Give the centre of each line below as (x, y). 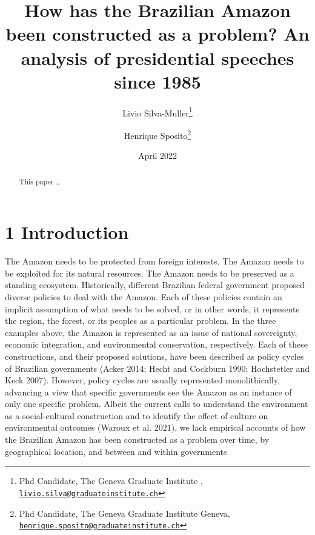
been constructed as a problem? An (157, 34)
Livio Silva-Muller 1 (157, 112)
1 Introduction (67, 232)
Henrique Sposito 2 (157, 134)
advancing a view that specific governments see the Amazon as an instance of (148, 392)
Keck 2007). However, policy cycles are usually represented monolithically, (142, 380)
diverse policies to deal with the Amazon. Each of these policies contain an (144, 296)
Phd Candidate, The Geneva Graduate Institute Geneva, (124, 513)
